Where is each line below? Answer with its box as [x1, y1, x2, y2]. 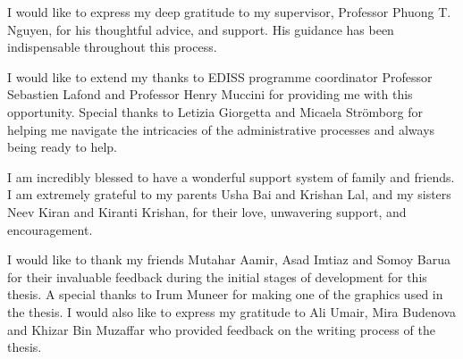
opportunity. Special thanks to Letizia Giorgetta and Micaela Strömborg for [7, 102, 423, 121]
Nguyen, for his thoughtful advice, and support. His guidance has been [7, 20, 394, 38]
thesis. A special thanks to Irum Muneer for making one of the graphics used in [7, 285, 443, 304]
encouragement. [7, 220, 93, 238]
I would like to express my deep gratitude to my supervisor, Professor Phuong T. [7, 3, 451, 21]
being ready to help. [7, 138, 117, 156]
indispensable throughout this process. [7, 38, 217, 56]
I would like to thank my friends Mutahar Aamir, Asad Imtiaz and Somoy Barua [7, 250, 450, 269]
